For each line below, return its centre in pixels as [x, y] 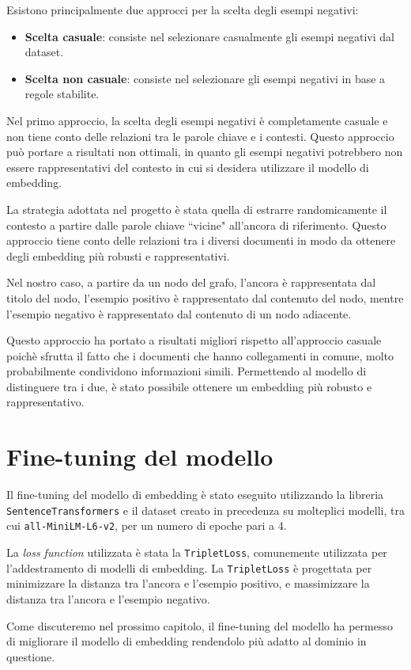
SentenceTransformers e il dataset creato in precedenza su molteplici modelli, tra [205, 510]
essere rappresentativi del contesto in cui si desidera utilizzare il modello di [188, 167]
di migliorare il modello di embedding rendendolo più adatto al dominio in [187, 641]
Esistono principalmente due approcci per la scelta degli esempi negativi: [183, 10]
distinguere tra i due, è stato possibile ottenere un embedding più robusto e [189, 386]
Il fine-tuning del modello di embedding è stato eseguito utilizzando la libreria [195, 495]
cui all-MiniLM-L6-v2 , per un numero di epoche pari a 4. [147, 525]
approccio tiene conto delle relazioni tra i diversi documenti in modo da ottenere [201, 240]
